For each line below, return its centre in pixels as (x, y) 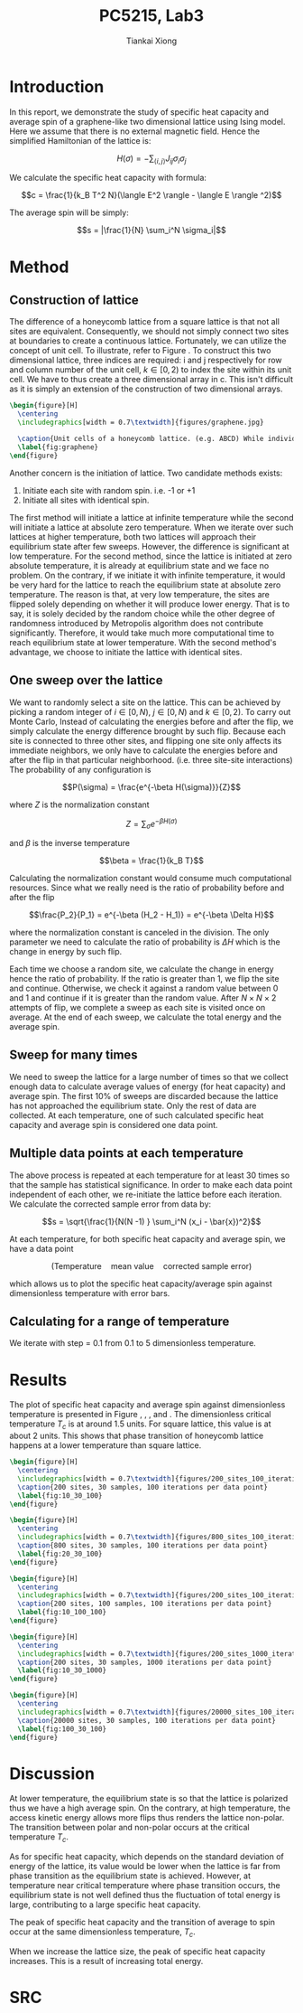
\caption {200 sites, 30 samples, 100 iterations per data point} (143, 1487)
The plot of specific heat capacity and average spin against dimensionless (147, 1405)
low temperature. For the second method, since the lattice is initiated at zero (151, 556)
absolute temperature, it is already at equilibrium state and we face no (139, 565)
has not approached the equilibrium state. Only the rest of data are (133, 1105)
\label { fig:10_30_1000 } (62, 1670)
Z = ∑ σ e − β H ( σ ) (151, 823)
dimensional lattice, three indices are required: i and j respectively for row (146, 360)
